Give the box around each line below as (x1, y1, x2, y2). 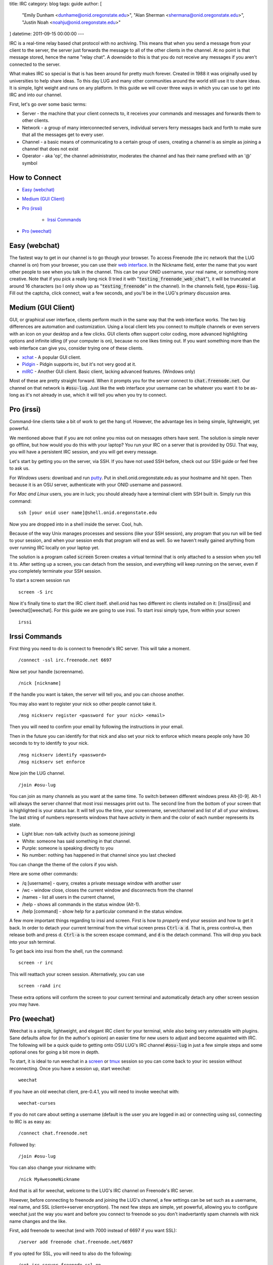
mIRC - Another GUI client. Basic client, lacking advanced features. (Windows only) (22, 368, 196, 374)
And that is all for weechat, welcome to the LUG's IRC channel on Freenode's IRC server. (9, 1188, 194, 1194)
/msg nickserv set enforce (18, 759, 85, 765)
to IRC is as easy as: (9, 1118, 52, 1124)
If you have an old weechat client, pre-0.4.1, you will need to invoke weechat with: (9, 1088, 179, 1094)
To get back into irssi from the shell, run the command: (9, 948, 123, 954)
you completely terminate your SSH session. (9, 568, 102, 574)
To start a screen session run (9, 577, 70, 583)
